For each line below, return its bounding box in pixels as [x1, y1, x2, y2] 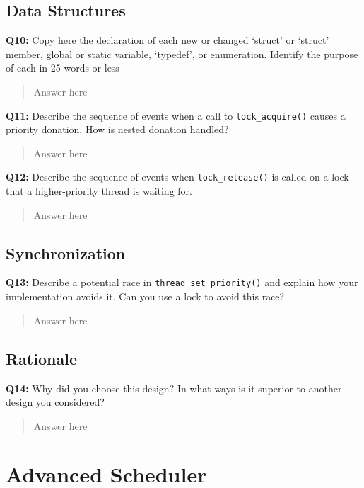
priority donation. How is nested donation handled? [6, 122, 229, 137]
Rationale [6, 347, 77, 369]
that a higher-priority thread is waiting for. [6, 183, 192, 198]
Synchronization [6, 242, 126, 263]
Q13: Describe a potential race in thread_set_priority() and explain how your [6, 275, 358, 290]
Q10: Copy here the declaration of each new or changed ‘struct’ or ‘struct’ [6, 33, 329, 47]
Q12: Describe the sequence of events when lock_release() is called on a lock [6, 169, 349, 184]
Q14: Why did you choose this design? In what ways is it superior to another [6, 380, 342, 395]
